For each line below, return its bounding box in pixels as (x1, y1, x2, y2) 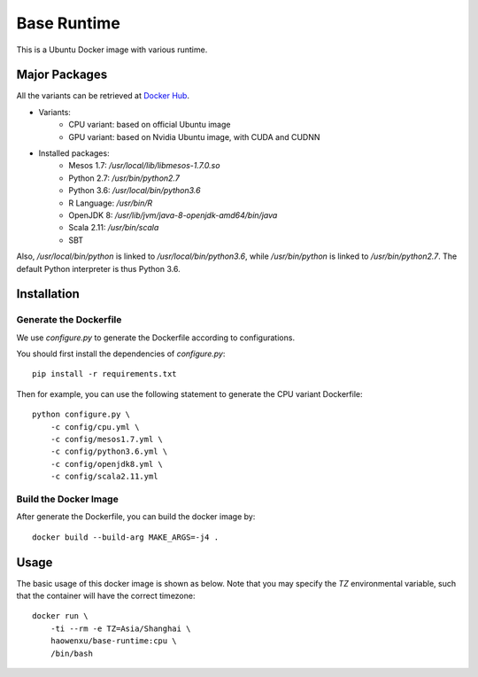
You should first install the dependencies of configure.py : (16, 348, 226, 359)
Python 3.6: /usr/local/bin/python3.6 (68, 185, 201, 196)
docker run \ (32, 611, 89, 621)
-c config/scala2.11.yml (50, 471, 158, 482)
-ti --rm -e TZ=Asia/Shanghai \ (50, 623, 191, 634)
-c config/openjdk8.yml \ (50, 459, 164, 469)
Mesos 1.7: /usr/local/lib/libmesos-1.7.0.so (68, 160, 220, 171)
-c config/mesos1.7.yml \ (50, 434, 164, 445)
